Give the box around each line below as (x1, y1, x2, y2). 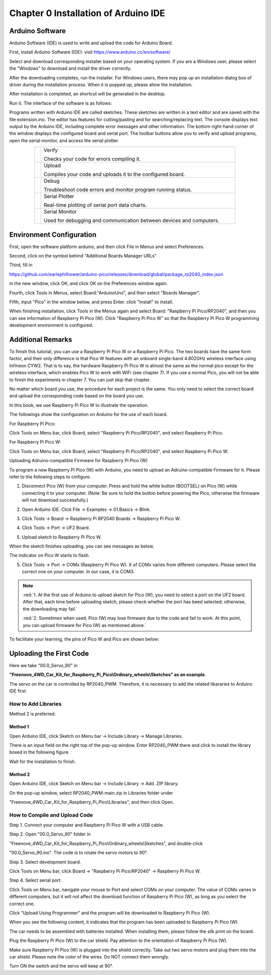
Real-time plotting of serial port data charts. (43, 201, 147, 208)
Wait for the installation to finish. (9, 759, 76, 765)
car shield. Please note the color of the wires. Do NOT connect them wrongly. (9, 953, 170, 959)
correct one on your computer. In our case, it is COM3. (22, 569, 135, 575)
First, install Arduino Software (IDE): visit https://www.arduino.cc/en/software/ (9, 49, 171, 55)
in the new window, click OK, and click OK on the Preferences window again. (9, 280, 168, 286)
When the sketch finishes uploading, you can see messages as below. (9, 543, 154, 550)
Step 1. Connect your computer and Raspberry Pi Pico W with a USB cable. (9, 822, 164, 828)
